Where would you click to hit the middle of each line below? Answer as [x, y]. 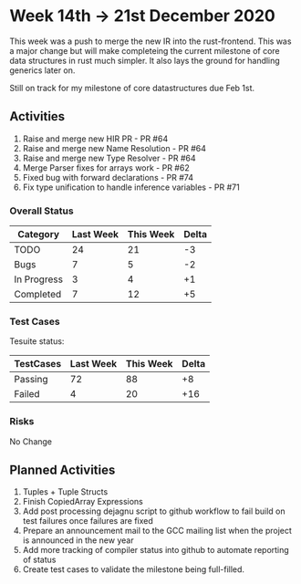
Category [39, 235]
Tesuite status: [37, 341]
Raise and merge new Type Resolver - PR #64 [109, 158]
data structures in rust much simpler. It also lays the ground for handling [145, 60]
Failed [27, 394]
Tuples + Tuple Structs [65, 492]
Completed [38, 295]
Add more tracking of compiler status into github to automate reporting [156, 550]
